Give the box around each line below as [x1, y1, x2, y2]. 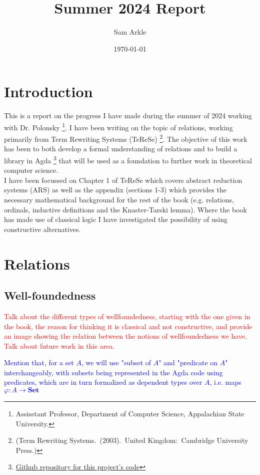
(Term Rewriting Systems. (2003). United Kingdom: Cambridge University [15, 435, 248, 445]
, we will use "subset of [81, 357, 151, 368]
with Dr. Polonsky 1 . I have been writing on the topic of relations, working [4, 120, 233, 132]
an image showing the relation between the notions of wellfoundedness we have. [4, 331, 247, 341]
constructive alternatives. [4, 223, 81, 234]
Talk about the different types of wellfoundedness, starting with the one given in [4, 311, 250, 321]
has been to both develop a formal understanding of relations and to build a [4, 143, 237, 154]
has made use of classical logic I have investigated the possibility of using [4, 214, 228, 224]
